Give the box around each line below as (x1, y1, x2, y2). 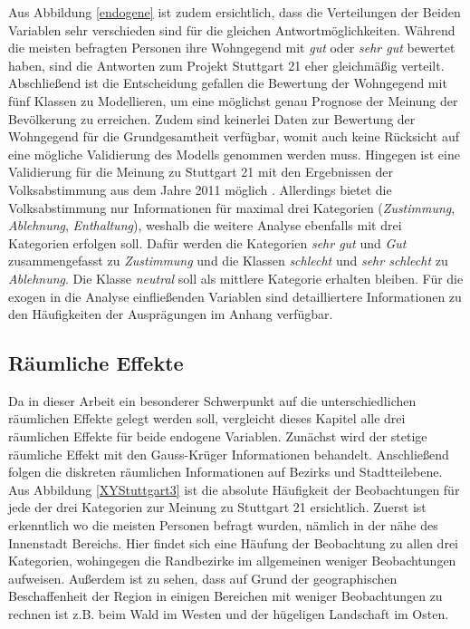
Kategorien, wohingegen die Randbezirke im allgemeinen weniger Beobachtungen (8, 551, 456, 570)
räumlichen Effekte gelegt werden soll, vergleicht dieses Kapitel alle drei (8, 409, 406, 428)
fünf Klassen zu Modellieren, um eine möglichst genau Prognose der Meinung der (8, 91, 458, 110)
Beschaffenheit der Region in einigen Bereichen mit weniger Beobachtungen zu (8, 586, 443, 605)
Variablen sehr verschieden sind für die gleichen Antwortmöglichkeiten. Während (8, 20, 456, 39)
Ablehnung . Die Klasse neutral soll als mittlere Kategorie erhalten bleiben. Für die (8, 268, 464, 287)
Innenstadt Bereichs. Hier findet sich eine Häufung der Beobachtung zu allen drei (8, 533, 458, 552)
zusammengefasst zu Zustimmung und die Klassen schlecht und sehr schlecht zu (8, 251, 448, 270)
